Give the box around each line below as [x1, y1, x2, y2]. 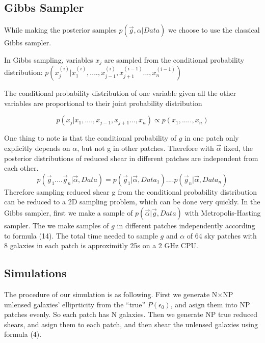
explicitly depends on [4, 143, 70, 153]
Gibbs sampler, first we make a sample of [4, 207, 133, 218]
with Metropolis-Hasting [184, 207, 261, 218]
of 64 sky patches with [187, 230, 257, 241]
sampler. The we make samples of [4, 220, 109, 230]
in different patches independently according [117, 220, 255, 230]
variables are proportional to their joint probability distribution [4, 97, 202, 108]
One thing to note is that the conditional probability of [4, 133, 177, 143]
